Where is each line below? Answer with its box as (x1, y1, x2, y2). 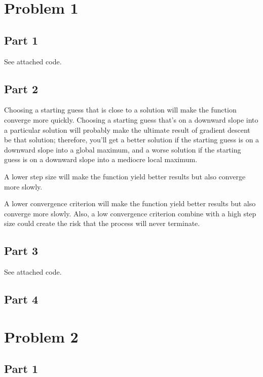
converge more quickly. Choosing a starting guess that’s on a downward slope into (4, 114, 258, 125)
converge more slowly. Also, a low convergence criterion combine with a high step (4, 208, 256, 218)
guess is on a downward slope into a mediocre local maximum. (4, 154, 198, 165)
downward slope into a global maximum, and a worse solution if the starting (4, 144, 241, 155)
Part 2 (4, 81, 39, 96)
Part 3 (4, 243, 39, 258)
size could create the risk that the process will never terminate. (4, 218, 200, 229)
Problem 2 (4, 326, 79, 347)
